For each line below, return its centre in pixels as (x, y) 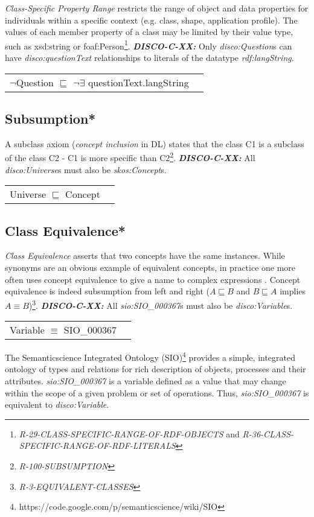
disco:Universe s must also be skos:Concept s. (86, 169)
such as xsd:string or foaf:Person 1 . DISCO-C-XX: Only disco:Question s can (149, 45)
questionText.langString (138, 82)
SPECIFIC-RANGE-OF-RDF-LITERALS (97, 446)
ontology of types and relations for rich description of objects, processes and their (155, 369)
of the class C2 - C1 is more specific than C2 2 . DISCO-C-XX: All (130, 157)
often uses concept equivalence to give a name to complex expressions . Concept (153, 279)
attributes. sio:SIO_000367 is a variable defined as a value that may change (146, 380)
